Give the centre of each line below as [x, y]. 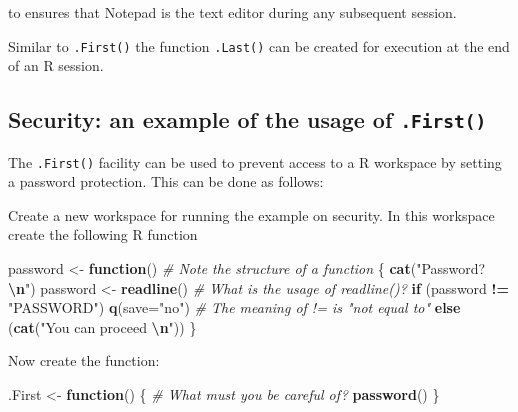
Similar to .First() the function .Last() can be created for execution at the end [259, 45]
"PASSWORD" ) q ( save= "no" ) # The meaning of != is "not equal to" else [234, 307]
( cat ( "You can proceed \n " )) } [102, 326]
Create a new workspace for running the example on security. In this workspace [251, 214]
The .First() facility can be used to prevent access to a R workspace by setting [255, 161]
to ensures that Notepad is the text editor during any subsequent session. [232, 12]
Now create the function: [84, 360]
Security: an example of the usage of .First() [247, 119]
